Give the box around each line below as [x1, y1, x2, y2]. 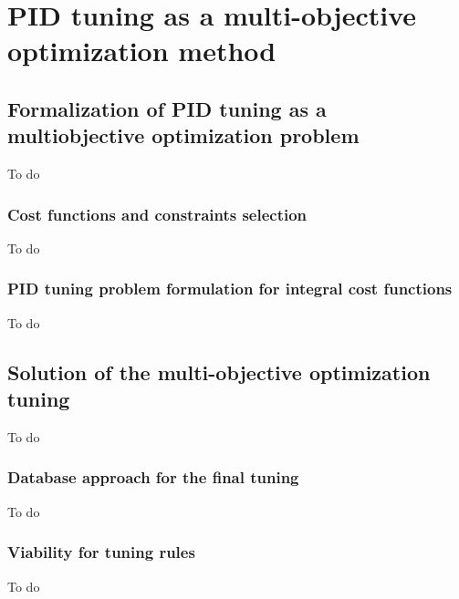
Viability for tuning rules [7, 541, 195, 563]
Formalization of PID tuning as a [7, 94, 327, 122]
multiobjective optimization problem [7, 121, 360, 150]
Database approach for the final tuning [7, 466, 299, 489]
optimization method [7, 32, 276, 69]
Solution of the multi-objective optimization [7, 357, 431, 386]
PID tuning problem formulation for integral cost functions [7, 277, 453, 300]
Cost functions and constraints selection [7, 202, 308, 225]
